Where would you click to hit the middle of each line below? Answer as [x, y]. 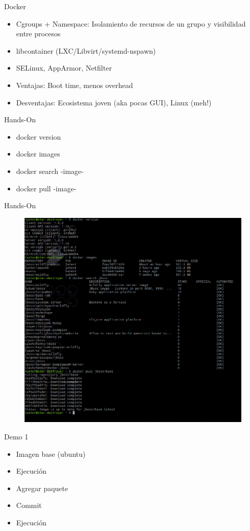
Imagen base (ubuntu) [51, 453]
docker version [39, 136]
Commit [29, 505]
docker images [38, 154]
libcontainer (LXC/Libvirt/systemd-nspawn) [86, 50]
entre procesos [38, 34]
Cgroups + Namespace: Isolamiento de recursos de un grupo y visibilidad [131, 23]
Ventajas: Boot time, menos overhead [75, 85]
